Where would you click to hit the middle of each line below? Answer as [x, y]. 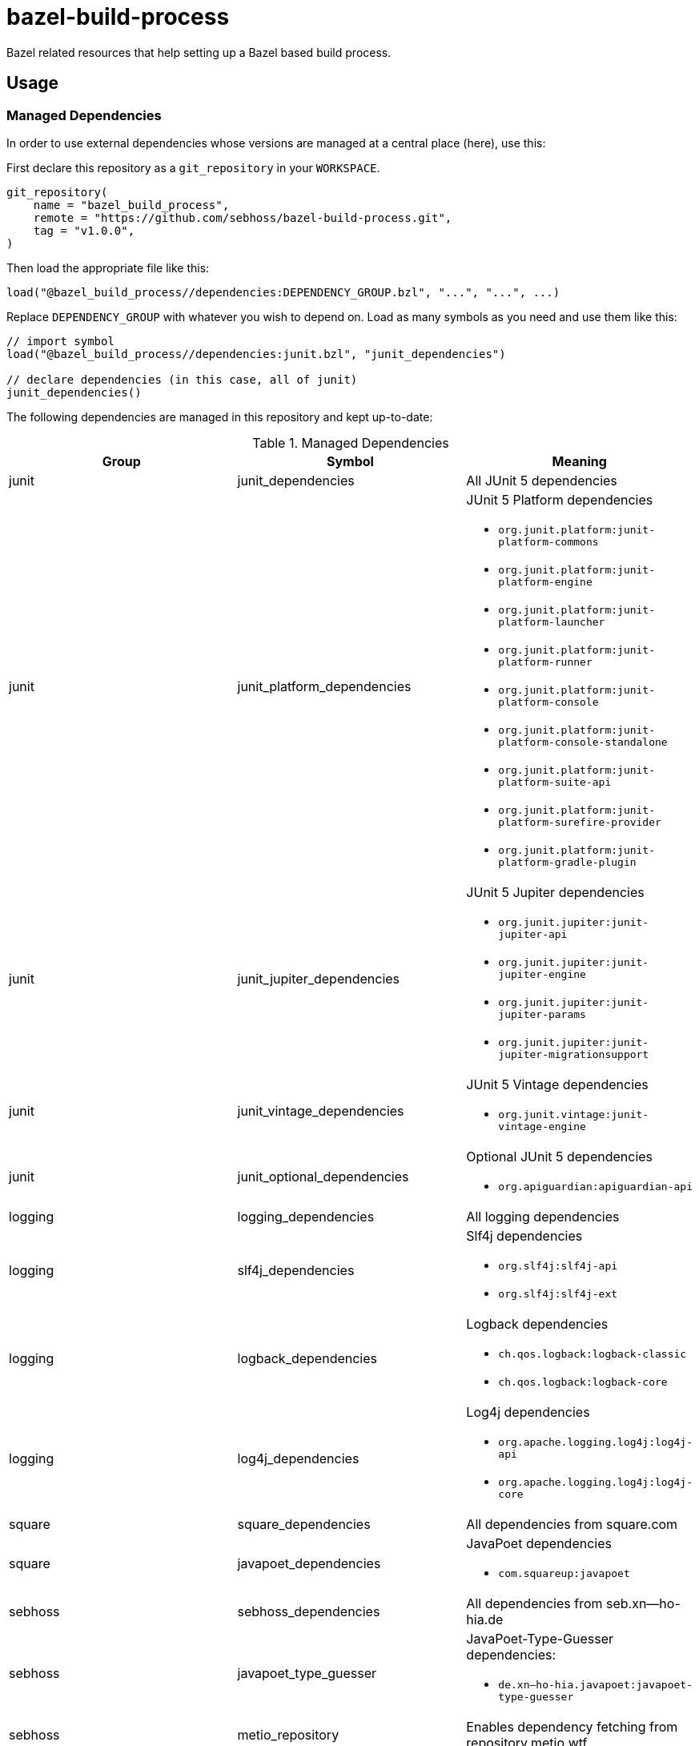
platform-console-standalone [583, 742]
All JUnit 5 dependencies [542, 480]
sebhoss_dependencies [309, 1611]
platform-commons [548, 541]
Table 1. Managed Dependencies [351, 443]
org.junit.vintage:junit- [574, 1114]
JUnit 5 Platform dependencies [560, 499]
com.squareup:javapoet [564, 1573]
